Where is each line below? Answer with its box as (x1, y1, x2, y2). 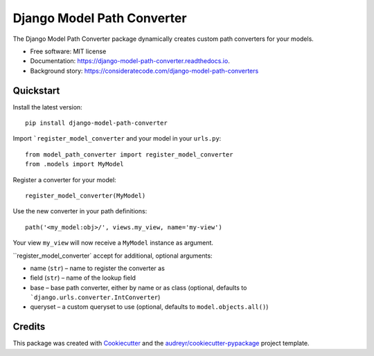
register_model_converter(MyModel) (25, 191, 146, 199)
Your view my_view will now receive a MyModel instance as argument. (12, 239, 214, 247)
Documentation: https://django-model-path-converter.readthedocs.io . (30, 57, 230, 65)
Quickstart (12, 84, 60, 96)
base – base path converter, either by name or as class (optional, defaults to (30, 283, 247, 292)
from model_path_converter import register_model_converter (25, 150, 233, 159)
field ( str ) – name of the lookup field (30, 274, 136, 282)
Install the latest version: (12, 103, 82, 111)
